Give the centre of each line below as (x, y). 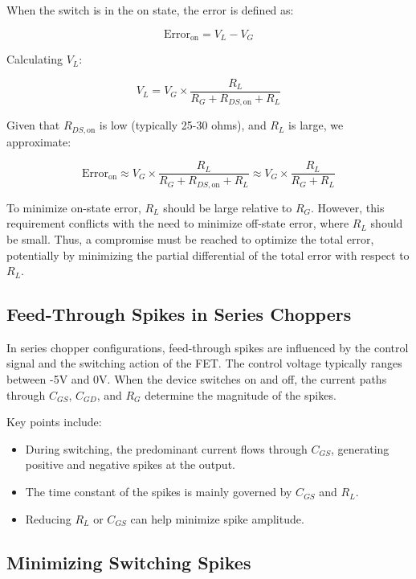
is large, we (316, 125)
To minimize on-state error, (74, 207)
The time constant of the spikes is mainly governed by (159, 492)
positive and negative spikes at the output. (130, 464)
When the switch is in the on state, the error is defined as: (150, 10)
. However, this (348, 207)
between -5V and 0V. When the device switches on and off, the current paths (197, 379)
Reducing (48, 518)
